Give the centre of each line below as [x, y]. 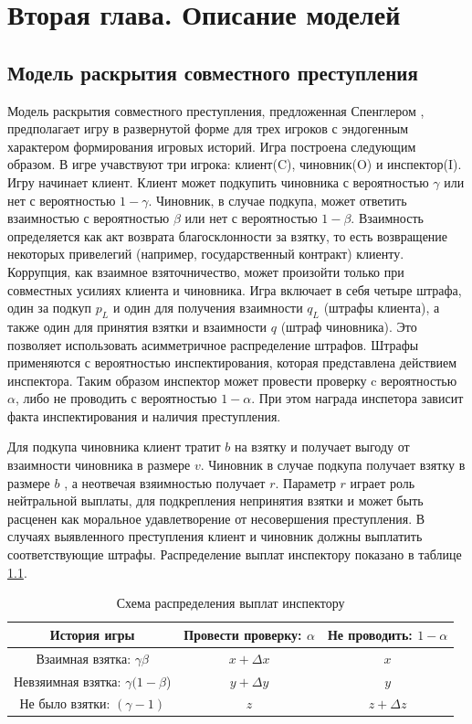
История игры [92, 634]
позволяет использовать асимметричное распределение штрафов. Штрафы [213, 344]
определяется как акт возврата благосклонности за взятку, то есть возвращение [228, 235]
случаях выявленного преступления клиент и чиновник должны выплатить [215, 536]
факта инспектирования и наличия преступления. [144, 415]
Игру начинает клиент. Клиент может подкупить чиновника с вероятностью [218, 181]
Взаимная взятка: [84, 658]
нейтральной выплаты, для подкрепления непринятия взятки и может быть [215, 500]
